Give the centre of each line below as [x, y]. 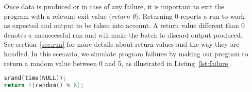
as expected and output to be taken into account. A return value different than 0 [125, 25]
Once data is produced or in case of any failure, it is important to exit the [114, 6]
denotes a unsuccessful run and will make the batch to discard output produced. [123, 34]
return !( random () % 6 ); [44, 85]
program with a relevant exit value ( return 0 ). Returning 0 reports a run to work [124, 16]
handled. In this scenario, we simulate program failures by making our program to [126, 53]
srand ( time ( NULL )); [35, 78]
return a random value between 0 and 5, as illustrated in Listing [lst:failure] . [118, 63]
